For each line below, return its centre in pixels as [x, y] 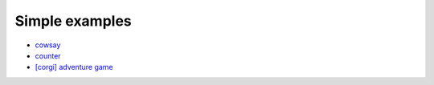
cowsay [48, 45]
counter [48, 55]
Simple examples [73, 21]
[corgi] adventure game [74, 67]
